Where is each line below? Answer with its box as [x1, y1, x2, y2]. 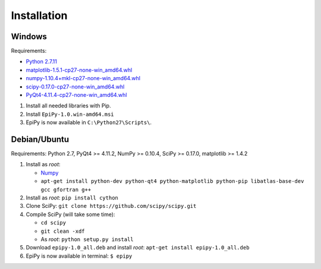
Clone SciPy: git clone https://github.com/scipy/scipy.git [26, 202, 197, 210]
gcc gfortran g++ [40, 186, 92, 193]
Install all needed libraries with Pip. [26, 102, 111, 109]
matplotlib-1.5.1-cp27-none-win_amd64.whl [26, 66, 133, 74]
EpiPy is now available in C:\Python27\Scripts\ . [26, 119, 152, 126]
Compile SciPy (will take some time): [26, 211, 115, 218]
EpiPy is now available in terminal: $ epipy [26, 252, 133, 259]
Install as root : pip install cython [26, 194, 118, 201]
